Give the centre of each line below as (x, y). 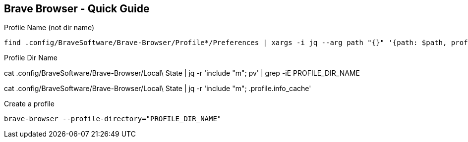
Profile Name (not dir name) (49, 28)
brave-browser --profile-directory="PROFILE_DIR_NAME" (113, 119)
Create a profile (29, 104)
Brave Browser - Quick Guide (77, 9)
